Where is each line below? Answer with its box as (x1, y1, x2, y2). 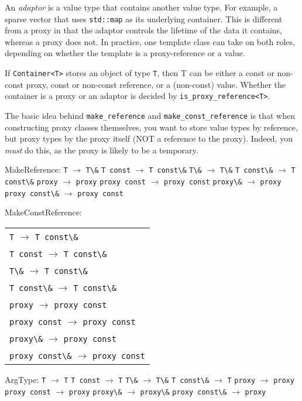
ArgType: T (5, 373, 46, 385)
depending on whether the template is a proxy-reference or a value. (5, 47, 245, 59)
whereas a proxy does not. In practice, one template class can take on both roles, (5, 35, 295, 47)
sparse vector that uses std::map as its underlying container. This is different (5, 12, 283, 25)
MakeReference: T (5, 163, 68, 176)
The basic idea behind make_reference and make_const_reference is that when (5, 109, 295, 121)
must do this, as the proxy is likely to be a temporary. (5, 143, 198, 156)
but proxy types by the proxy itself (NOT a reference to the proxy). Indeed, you (5, 132, 293, 145)
